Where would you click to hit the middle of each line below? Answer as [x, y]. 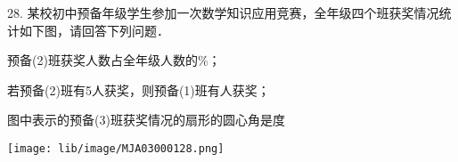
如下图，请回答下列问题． [94, 30]
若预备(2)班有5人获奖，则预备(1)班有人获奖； [139, 89]
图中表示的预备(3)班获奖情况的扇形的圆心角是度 [146, 120]
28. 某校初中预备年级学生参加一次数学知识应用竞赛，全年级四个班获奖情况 [223, 12]
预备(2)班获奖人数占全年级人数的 [102, 60]
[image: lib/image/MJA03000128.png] [116, 148]
